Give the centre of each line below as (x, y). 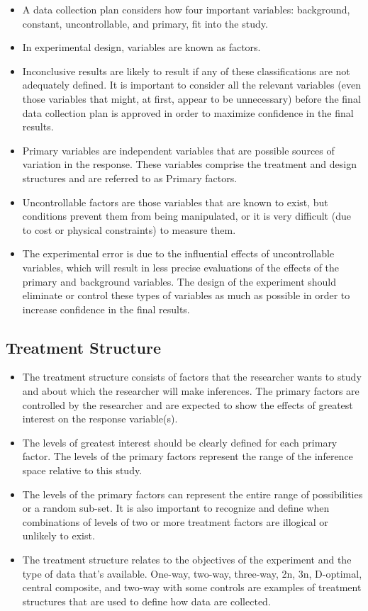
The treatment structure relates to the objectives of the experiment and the (187, 560)
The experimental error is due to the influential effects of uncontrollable (178, 253)
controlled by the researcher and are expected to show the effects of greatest (188, 404)
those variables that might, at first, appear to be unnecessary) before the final (191, 98)
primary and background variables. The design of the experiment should (179, 281)
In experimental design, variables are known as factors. (141, 47)
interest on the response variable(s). (100, 419)
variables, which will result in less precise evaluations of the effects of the (181, 267)
